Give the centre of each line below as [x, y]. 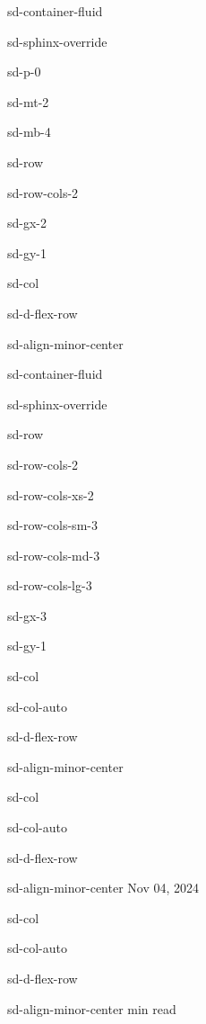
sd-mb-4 [29, 132]
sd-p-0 [24, 72]
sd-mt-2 [28, 101]
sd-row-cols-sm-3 [52, 525]
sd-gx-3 [27, 615]
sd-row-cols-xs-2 [51, 494]
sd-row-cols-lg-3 [50, 585]
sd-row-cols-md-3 [54, 555]
